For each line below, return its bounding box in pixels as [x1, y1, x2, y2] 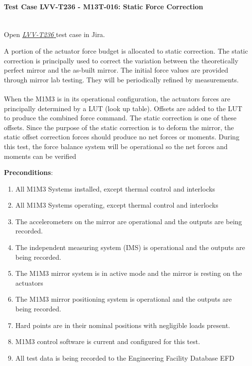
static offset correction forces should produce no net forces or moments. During [4, 132, 239, 142]
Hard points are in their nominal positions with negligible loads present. [15, 320, 230, 330]
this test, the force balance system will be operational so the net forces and [4, 141, 228, 151]
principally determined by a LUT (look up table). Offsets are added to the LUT [4, 103, 242, 113]
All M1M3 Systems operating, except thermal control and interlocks [15, 200, 218, 210]
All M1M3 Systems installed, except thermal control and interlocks [15, 183, 216, 193]
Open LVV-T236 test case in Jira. [4, 29, 105, 39]
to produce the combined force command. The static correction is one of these [4, 113, 236, 123]
